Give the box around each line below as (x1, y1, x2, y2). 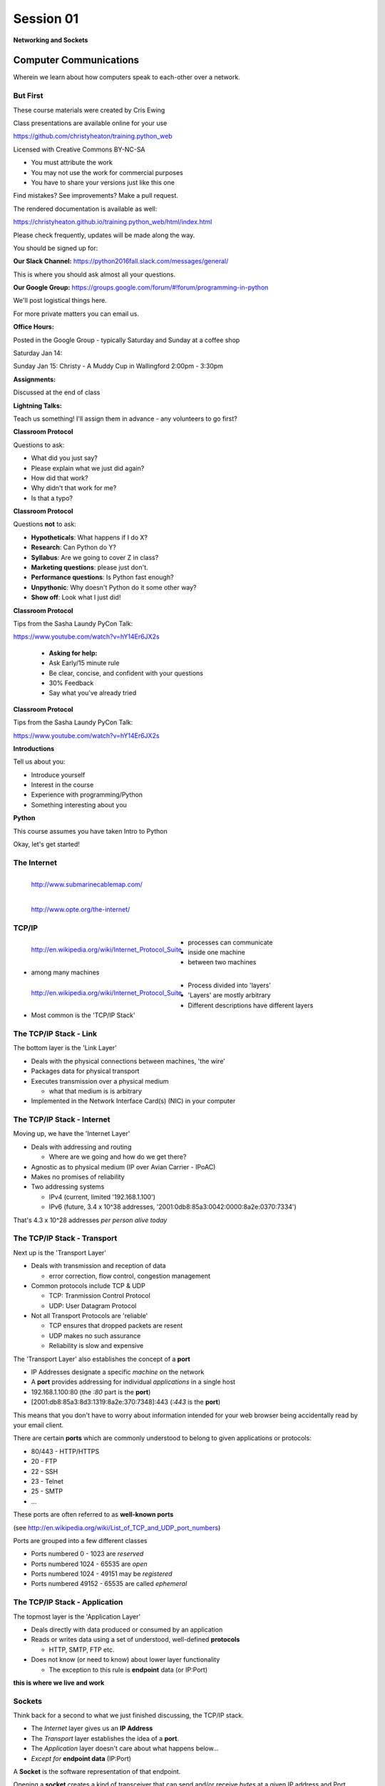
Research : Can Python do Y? (31, 543, 117, 552)
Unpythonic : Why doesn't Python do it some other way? (31, 583, 197, 592)
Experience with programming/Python (31, 790, 143, 799)
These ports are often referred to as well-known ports (13, 1510, 174, 1519)
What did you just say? (31, 454, 98, 462)
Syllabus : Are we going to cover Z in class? (31, 553, 159, 562)
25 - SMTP (31, 1487, 63, 1496)
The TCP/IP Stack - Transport (13, 1233, 118, 1243)
